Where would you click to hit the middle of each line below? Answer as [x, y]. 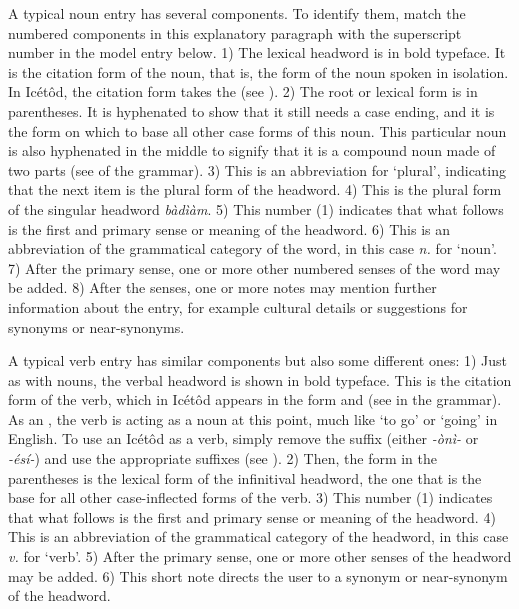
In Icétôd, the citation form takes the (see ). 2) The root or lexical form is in [243, 91]
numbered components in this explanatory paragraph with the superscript [235, 32]
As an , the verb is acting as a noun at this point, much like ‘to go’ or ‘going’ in [253, 418]
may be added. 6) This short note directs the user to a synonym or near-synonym [258, 575]
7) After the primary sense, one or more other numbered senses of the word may [254, 267]
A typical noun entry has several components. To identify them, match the [237, 13]
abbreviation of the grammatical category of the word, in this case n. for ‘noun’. [252, 248]
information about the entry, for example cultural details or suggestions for [238, 306]
